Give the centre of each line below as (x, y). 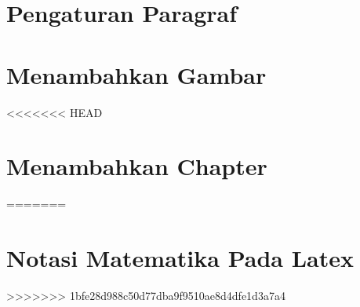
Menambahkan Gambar (136, 74)
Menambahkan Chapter (137, 166)
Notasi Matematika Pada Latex (180, 258)
